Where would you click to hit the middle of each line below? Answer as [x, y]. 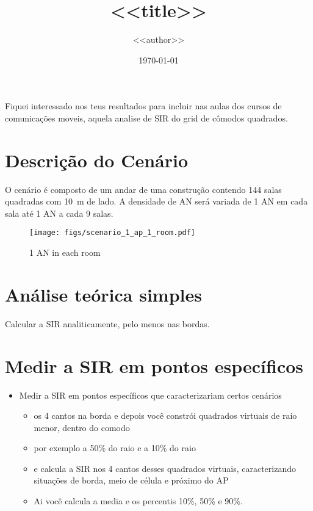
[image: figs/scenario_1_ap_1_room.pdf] [113, 233]
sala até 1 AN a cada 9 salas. [59, 213]
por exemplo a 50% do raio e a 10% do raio [115, 448]
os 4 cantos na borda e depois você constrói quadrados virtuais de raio [165, 415]
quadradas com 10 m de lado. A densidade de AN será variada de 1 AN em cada [156, 201]
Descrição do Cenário [97, 160]
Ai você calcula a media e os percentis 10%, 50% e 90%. [138, 501]
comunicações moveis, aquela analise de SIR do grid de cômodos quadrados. [146, 118]
